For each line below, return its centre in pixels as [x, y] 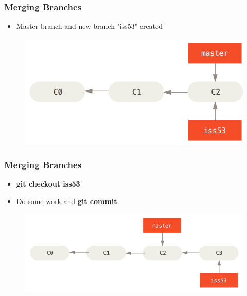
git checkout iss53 [48, 184]
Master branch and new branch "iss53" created [90, 26]
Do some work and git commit [67, 201]
